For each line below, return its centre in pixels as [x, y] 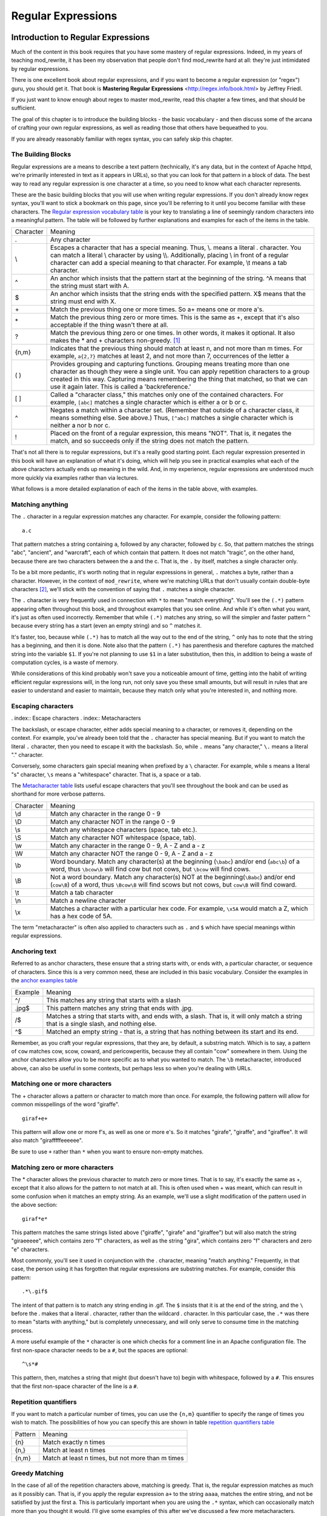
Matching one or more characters [61, 1084]
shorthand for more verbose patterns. [58, 794]
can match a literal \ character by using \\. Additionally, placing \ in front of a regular [169, 255]
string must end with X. [83, 301]
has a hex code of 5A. [81, 916]
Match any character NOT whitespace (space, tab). [123, 837]
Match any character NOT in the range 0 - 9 [113, 822]
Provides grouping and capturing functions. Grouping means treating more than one [170, 364]
